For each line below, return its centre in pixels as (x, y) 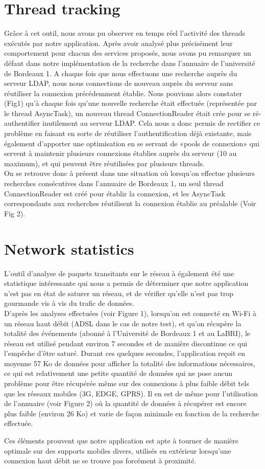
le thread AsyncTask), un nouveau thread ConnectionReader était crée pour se (127, 113)
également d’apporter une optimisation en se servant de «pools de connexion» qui (132, 143)
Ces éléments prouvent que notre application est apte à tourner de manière (121, 441)
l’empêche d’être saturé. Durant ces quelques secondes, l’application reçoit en (125, 353)
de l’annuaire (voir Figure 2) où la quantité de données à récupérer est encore (125, 403)
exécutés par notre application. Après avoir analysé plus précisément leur (118, 43)
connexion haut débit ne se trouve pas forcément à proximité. (100, 461)
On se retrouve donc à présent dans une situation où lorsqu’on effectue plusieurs (130, 173)
